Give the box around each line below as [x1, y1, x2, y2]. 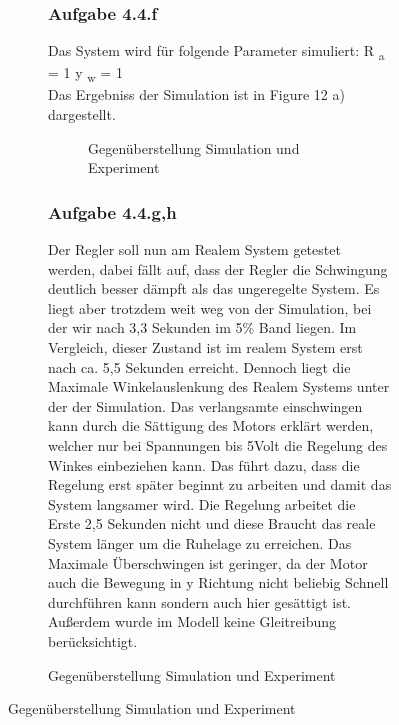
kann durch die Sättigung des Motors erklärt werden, [48, 415, 374, 436]
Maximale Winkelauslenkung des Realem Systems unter [48, 376, 390, 397]
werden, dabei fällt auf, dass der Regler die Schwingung [48, 258, 388, 279]
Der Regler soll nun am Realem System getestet [48, 239, 341, 260]
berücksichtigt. [48, 630, 138, 651]
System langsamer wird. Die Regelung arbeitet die [48, 493, 356, 514]
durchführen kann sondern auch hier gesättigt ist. [48, 591, 351, 612]
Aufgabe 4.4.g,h [48, 199, 177, 224]
